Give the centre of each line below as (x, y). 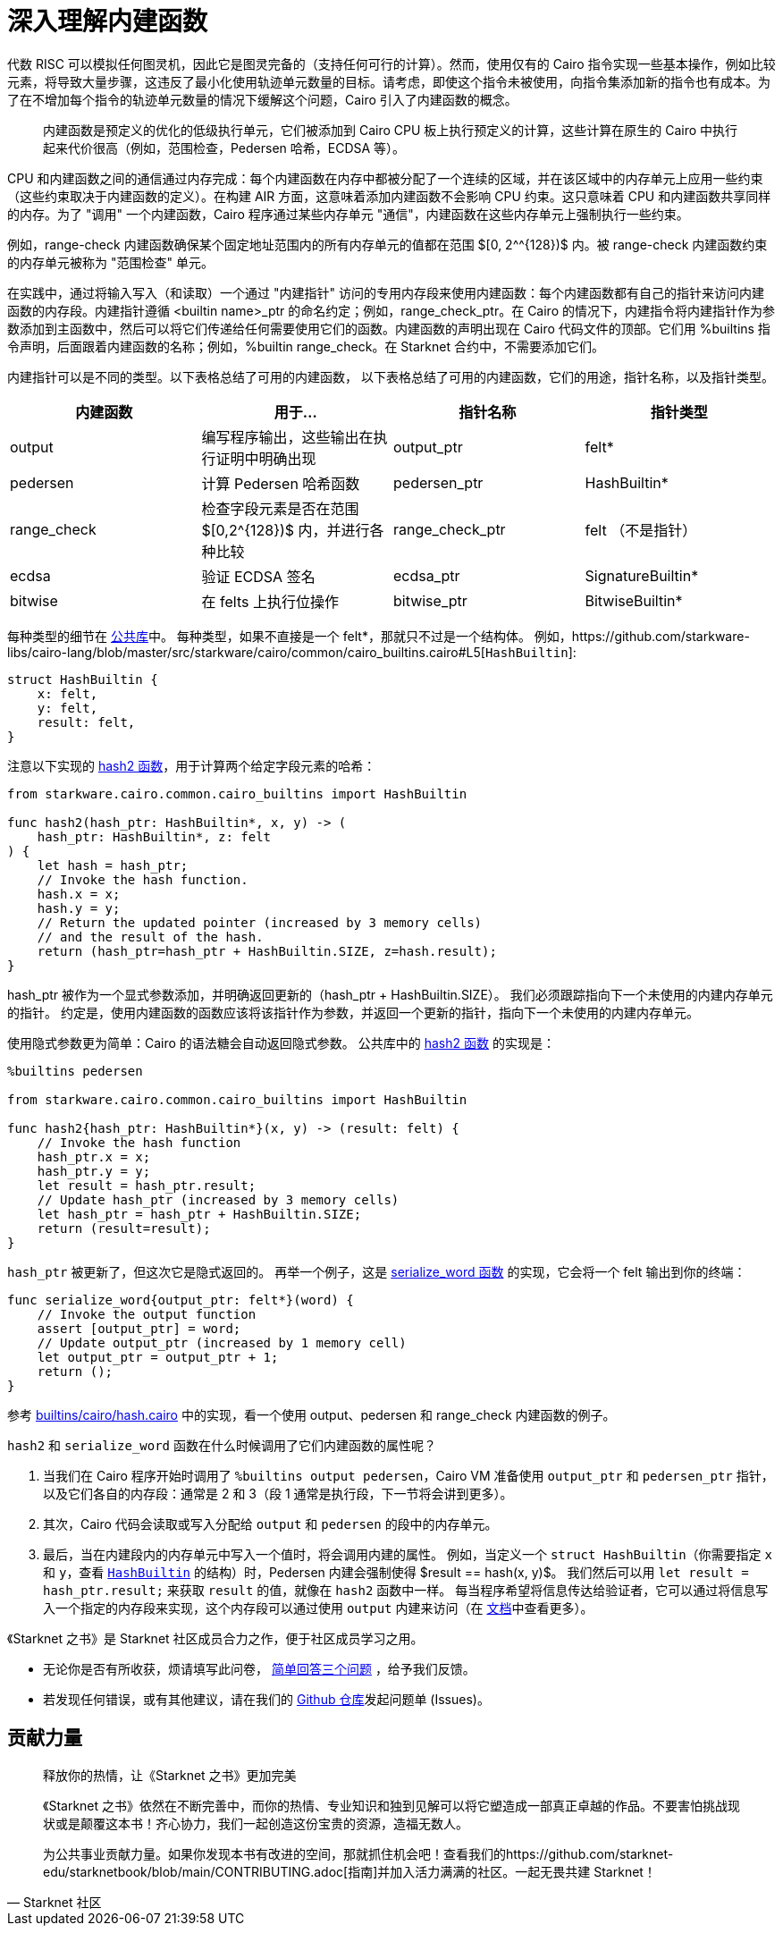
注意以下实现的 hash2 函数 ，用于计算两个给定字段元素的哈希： (192, 765)
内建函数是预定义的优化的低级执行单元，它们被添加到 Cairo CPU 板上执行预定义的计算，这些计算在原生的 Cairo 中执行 (391, 130)
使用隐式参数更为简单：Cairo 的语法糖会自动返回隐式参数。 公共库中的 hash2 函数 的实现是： (281, 1042)
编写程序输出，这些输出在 (287, 437)
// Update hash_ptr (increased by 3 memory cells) (218, 1199)
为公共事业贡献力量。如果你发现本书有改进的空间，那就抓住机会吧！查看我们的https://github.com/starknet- (358, 1853)
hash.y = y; (79, 908)
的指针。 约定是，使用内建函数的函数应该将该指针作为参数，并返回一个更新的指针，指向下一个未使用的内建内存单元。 (353, 1012)
